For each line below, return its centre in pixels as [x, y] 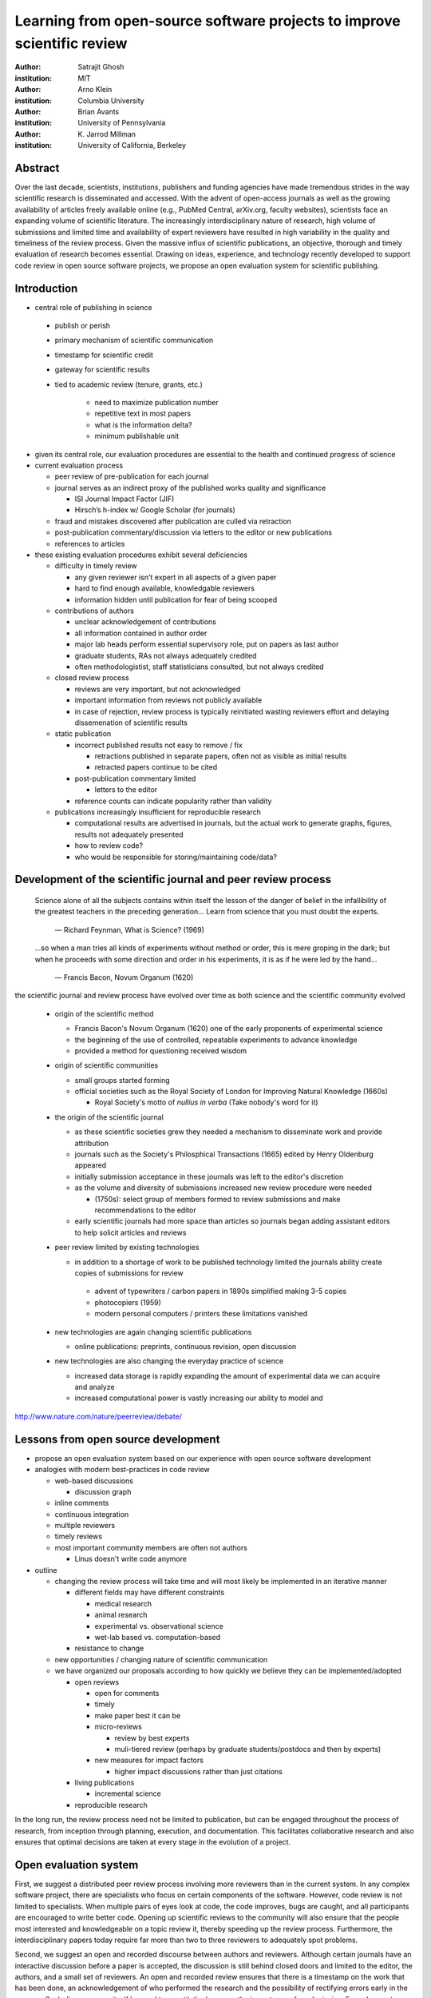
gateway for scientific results [103, 370]
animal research [121, 1615]
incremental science [128, 1793]
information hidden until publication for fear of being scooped [176, 599]
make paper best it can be [138, 1715]
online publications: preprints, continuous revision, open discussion [186, 1346]
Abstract [37, 168]
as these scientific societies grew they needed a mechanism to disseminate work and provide [229, 1132]
